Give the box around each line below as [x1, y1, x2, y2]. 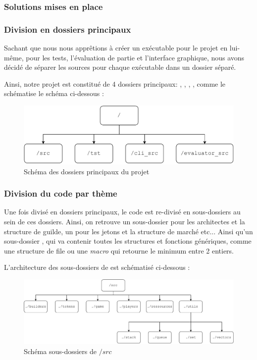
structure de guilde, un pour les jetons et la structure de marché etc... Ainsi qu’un [4, 226, 253, 236]
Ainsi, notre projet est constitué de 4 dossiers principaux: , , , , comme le [4, 78, 226, 89]
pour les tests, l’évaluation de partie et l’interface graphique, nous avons [26, 52, 245, 62]
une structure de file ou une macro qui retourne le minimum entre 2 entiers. [4, 245, 234, 256]
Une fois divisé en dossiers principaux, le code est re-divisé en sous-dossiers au [4, 206, 241, 217]
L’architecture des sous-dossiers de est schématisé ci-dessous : [4, 262, 190, 272]
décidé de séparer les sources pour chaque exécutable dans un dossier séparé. [4, 62, 236, 72]
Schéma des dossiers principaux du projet [24, 166, 150, 176]
